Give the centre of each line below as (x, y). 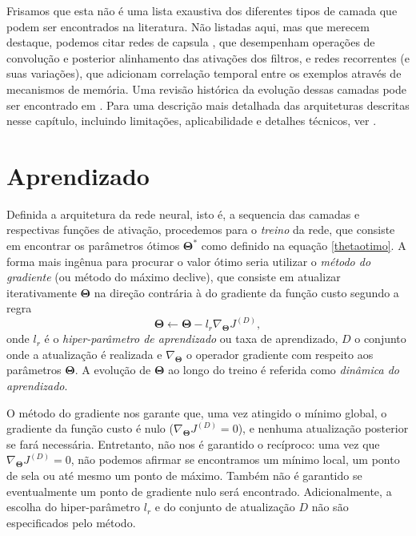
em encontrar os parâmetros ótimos (93, 246)
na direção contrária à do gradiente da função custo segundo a (246, 292)
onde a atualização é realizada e (84, 354)
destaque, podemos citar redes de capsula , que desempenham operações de (191, 42)
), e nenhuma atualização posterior (323, 428)
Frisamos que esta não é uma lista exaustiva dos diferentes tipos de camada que (202, 10)
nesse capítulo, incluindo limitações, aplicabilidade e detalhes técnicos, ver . (192, 121)
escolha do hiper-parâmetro (74, 507)
